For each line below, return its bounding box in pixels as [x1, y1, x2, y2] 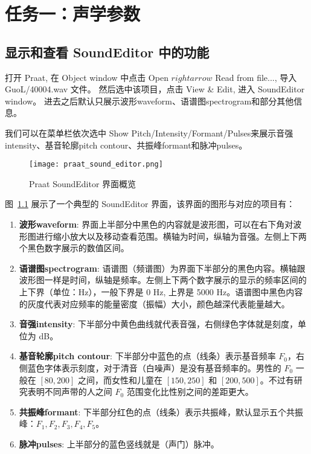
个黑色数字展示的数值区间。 [19, 241, 129, 254]
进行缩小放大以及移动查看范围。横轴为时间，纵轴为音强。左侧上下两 [36, 229, 307, 242]
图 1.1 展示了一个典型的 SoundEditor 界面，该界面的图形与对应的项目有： [5, 197, 295, 210]
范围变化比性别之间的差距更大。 [126, 385, 254, 398]
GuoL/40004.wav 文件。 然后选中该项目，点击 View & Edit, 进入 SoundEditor [5, 83, 305, 95]
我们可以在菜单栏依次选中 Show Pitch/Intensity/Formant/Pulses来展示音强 [5, 126, 293, 139]
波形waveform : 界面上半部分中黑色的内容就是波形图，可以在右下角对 [19, 217, 293, 230]
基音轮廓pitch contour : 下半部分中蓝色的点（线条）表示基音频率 [19, 350, 276, 362]
